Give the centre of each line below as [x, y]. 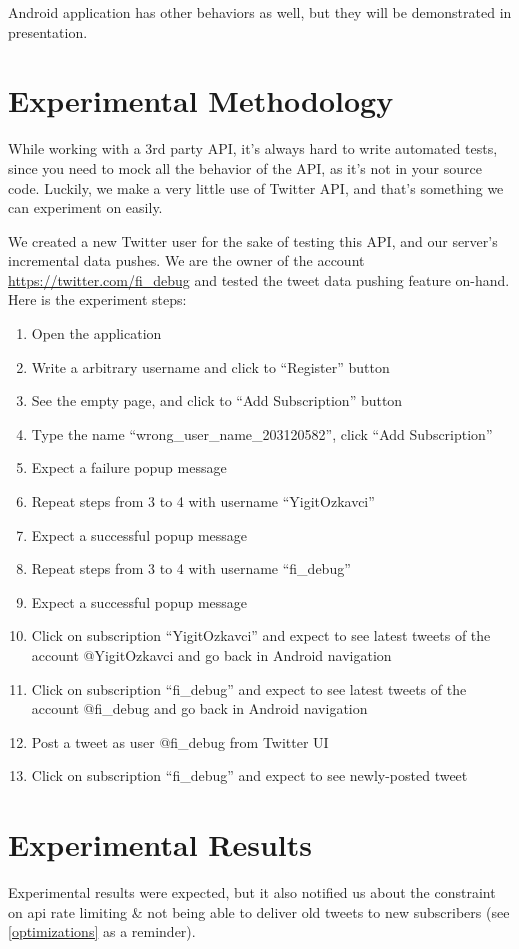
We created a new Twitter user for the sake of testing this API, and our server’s [253, 240]
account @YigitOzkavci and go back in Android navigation [211, 655]
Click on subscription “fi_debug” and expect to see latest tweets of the [249, 688]
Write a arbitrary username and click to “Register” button [210, 366]
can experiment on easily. [85, 207]
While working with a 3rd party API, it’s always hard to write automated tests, [253, 148]
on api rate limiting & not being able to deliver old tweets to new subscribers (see [259, 911]
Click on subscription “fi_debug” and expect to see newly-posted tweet [249, 775]
